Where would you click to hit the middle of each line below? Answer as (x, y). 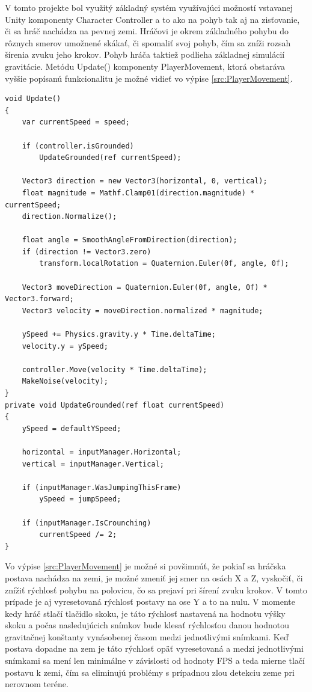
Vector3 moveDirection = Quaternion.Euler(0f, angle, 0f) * (145, 287)
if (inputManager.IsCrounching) (87, 523)
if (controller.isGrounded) (78, 146)
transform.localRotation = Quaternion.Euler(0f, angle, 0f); (164, 264)
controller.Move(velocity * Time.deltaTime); (115, 369)
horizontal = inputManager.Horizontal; (102, 452)
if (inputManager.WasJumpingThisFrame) (102, 487)
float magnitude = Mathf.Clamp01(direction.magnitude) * (138, 193)
